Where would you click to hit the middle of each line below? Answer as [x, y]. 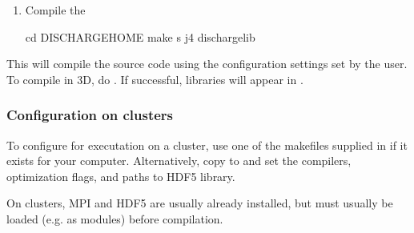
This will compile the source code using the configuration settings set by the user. [207, 64]
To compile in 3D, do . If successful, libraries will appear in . [155, 79]
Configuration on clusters [90, 115]
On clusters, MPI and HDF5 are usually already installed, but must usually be [200, 203]
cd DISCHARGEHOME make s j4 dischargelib [140, 36]
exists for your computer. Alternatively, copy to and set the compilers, [179, 161]
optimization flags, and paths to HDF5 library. [121, 176]
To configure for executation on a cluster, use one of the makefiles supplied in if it [207, 145]
